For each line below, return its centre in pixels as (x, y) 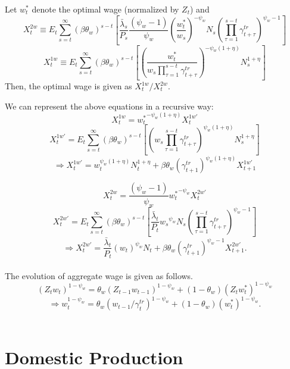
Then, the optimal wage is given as (68, 86)
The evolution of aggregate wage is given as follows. (99, 275)
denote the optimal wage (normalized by (105, 9)
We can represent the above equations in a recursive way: (109, 106)
